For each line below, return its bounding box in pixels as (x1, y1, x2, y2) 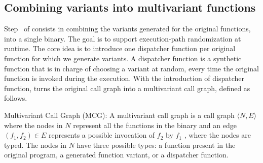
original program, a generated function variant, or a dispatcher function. (4, 149, 229, 160)
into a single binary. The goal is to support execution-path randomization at (4, 33, 241, 44)
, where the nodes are (184, 130, 251, 140)
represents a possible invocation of (48, 130, 155, 140)
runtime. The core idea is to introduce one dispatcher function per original (4, 43, 236, 54)
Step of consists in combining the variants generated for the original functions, (4, 23, 251, 34)
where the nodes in (4, 119, 63, 130)
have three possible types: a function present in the (77, 139, 236, 150)
